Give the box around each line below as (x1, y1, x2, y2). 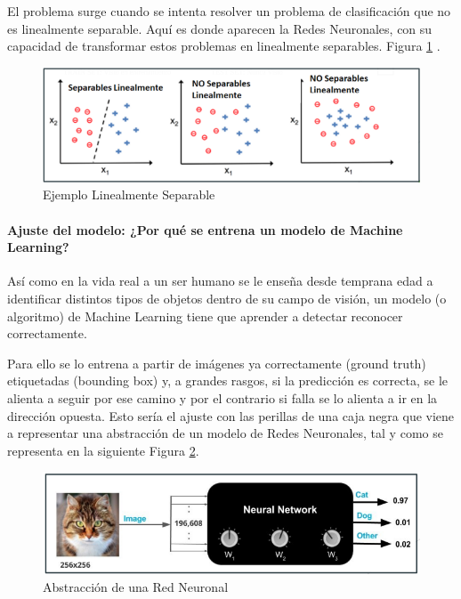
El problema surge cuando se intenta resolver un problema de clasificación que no (7, 2, 451, 20)
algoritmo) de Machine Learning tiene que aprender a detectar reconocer (7, 306, 403, 325)
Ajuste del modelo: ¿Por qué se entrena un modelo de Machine (7, 220, 403, 239)
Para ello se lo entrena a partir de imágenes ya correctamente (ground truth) (7, 353, 426, 372)
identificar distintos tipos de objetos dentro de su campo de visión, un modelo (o (7, 289, 447, 308)
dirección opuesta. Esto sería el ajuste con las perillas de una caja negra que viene (7, 406, 455, 425)
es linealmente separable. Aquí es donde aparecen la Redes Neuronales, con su (7, 19, 433, 37)
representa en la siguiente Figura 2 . (7, 441, 199, 459)
